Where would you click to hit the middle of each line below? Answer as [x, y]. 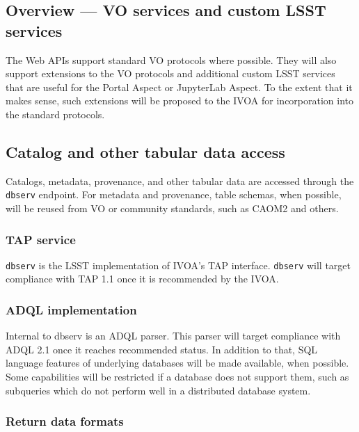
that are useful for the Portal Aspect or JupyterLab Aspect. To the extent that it [179, 87]
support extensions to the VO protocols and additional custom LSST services [170, 73]
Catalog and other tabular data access [145, 151]
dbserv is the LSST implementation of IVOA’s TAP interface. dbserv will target [178, 265]
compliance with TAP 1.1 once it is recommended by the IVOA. [142, 279]
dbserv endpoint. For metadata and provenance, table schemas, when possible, [174, 194]
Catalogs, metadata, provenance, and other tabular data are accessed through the [180, 181]
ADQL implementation [71, 310]
